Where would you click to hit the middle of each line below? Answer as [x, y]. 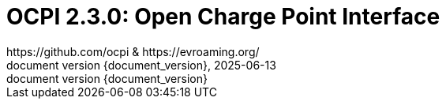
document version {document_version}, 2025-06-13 [141, 65]
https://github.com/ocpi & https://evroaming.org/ [133, 51]
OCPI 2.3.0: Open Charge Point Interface [223, 17]
